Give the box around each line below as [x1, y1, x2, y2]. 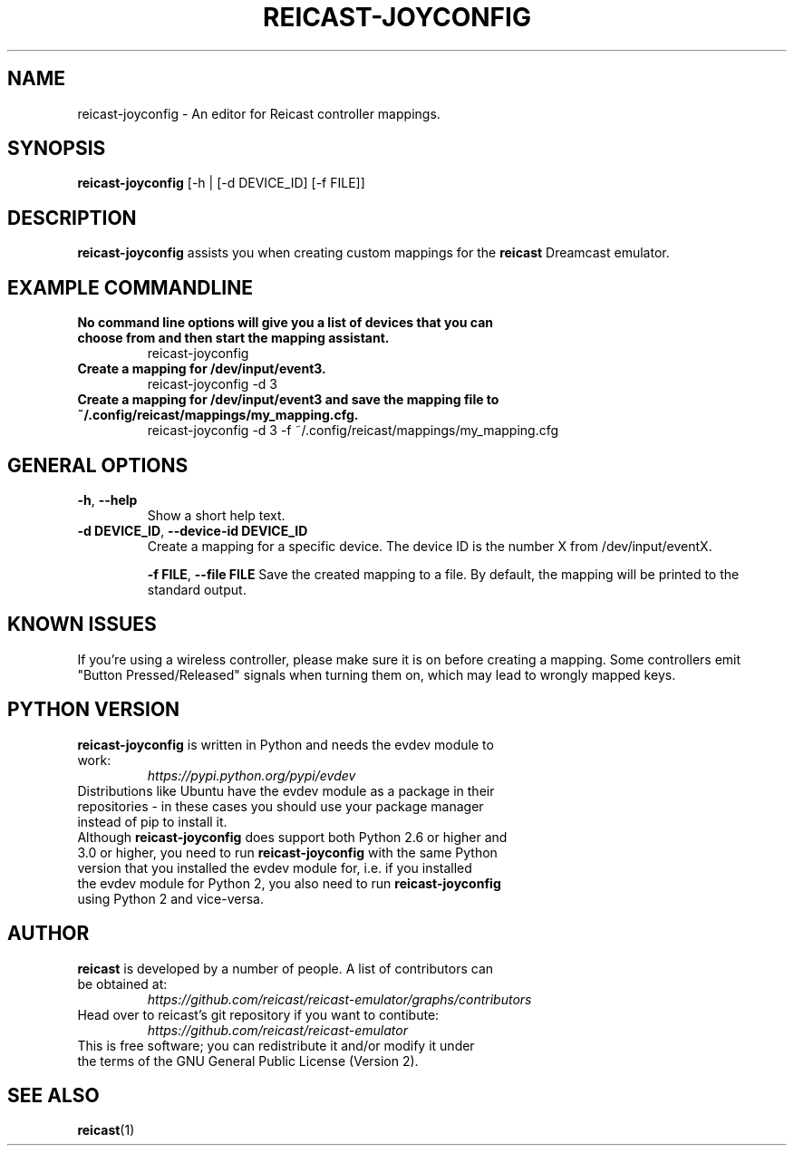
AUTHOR [7, 922, 90, 945]
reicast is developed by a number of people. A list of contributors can [77, 960, 494, 976]
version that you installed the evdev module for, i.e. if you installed [77, 859, 472, 876]
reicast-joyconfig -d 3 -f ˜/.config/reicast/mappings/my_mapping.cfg [147, 422, 559, 439]
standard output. [147, 581, 247, 597]
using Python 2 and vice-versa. [77, 890, 265, 906]
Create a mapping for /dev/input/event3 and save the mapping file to [77, 392, 499, 408]
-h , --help [77, 491, 138, 508]
